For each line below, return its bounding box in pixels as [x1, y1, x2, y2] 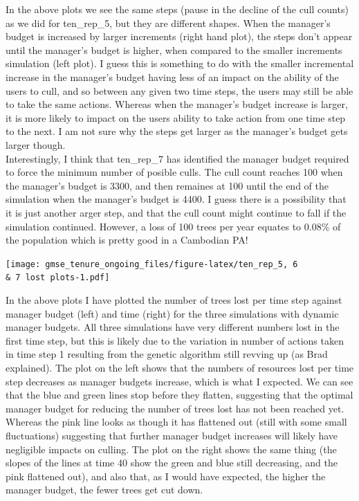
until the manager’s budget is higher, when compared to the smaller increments [6, 42, 342, 57]
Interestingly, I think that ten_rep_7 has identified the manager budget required [6, 151, 349, 165]
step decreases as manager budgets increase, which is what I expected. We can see [6, 374, 353, 388]
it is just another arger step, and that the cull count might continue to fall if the [6, 205, 347, 219]
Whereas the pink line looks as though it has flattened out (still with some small [6, 415, 347, 429]
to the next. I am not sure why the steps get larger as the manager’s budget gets [6, 124, 348, 138]
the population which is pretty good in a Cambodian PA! [6, 233, 248, 247]
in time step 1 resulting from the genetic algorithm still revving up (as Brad [6, 347, 328, 361]
